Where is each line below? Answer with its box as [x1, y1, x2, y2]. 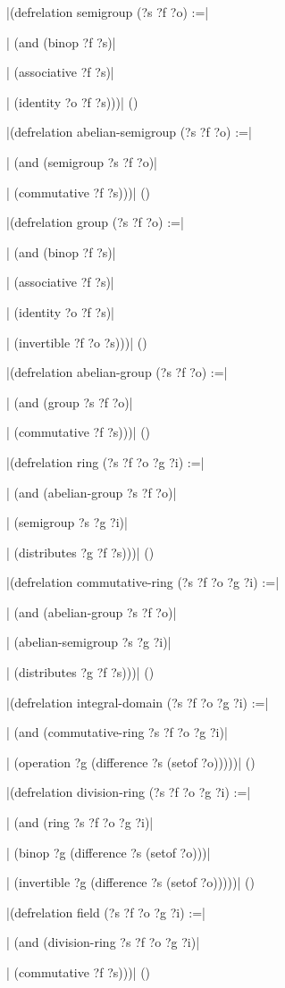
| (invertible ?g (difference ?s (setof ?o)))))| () [6, 873, 255, 892]
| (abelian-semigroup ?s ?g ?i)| [6, 632, 172, 651]
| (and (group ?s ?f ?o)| [6, 392, 133, 411]
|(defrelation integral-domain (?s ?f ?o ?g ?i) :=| [6, 692, 269, 711]
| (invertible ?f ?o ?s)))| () [6, 332, 147, 351]
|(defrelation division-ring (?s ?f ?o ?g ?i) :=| [6, 783, 251, 801]
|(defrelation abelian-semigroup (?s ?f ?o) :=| [6, 122, 252, 141]
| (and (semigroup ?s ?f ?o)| [6, 152, 157, 171]
